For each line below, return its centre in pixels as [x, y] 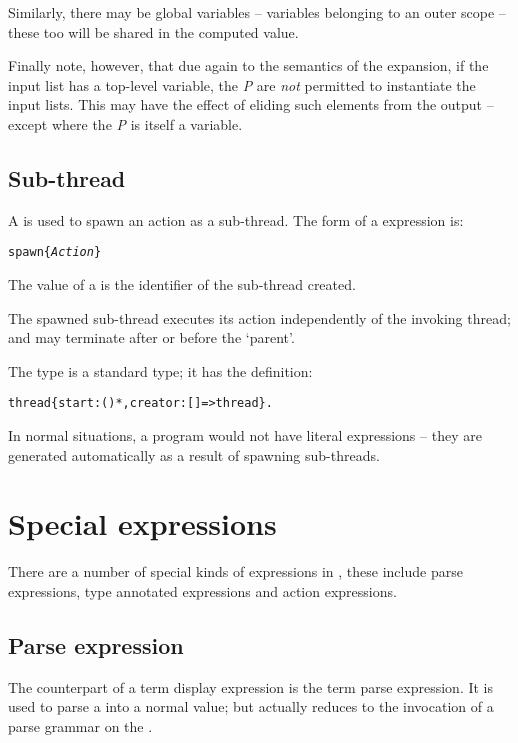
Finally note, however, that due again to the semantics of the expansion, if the [248, 65]
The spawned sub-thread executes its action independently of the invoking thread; [259, 317]
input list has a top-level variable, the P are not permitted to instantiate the [242, 84]
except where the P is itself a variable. [125, 123]
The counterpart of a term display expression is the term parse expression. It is [251, 686]
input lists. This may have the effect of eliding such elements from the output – [251, 104]
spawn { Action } [55, 252]
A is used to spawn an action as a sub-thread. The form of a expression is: [236, 219]
